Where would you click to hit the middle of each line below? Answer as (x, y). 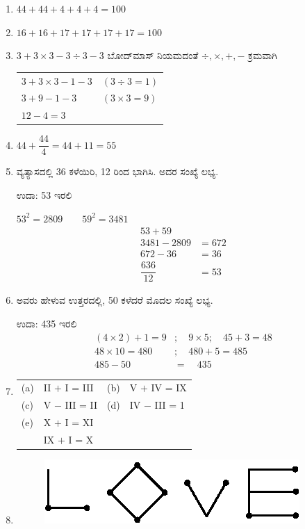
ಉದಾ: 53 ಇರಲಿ (44, 194)
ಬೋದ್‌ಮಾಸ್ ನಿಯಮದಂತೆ (153, 55)
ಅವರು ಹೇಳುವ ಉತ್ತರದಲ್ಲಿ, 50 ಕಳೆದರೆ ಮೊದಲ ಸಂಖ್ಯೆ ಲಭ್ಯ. (115, 300)
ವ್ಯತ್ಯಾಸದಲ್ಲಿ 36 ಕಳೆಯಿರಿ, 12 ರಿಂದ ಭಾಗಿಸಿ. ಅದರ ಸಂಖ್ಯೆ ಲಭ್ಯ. (117, 171)
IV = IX (169, 388)
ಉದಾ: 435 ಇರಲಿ (47, 323)
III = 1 (170, 405)
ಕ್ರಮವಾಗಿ (263, 55)
